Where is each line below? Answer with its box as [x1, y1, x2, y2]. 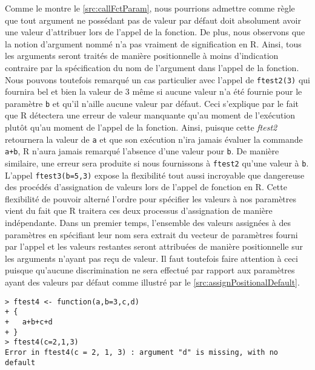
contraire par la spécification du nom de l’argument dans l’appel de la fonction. [5, 61, 299, 74]
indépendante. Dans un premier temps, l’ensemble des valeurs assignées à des [5, 216, 291, 229]
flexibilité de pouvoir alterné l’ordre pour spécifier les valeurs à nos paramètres [5, 192, 297, 205]
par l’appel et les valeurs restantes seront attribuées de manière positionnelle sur [5, 240, 303, 253]
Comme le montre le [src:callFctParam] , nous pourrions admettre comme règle [5, 2, 295, 14]
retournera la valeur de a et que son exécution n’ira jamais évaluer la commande [5, 132, 303, 145]
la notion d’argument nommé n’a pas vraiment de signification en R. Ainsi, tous [5, 37, 302, 50]
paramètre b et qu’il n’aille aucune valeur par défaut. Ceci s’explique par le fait [5, 97, 299, 109]
